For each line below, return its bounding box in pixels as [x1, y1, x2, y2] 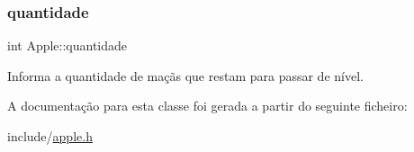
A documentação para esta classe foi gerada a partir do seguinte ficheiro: [7, 96, 408, 115]
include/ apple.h [7, 127, 93, 145]
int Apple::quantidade [7, 36, 128, 55]
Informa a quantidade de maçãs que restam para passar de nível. [7, 66, 364, 85]
